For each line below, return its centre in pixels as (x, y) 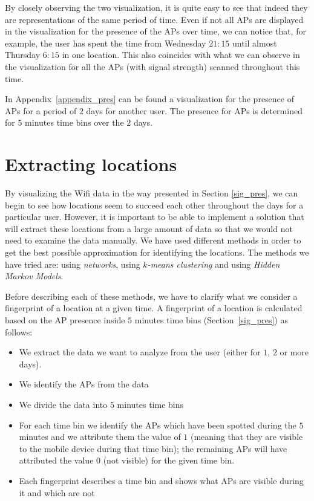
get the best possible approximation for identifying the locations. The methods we (157, 252)
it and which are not (57, 492)
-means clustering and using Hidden (214, 264)
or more (294, 352)
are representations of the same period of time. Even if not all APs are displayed (154, 19)
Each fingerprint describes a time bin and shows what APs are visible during (161, 480)
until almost (255, 43)
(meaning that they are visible (247, 437)
